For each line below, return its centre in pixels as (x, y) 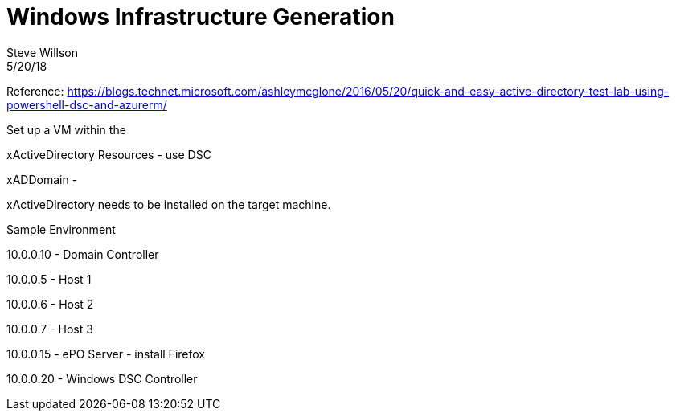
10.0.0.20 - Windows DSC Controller (102, 378)
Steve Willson (43, 52)
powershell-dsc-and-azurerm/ (87, 104)
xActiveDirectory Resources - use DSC (109, 154)
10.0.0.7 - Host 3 (50, 329)
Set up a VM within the (66, 129)
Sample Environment (61, 229)
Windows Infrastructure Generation (201, 17)
